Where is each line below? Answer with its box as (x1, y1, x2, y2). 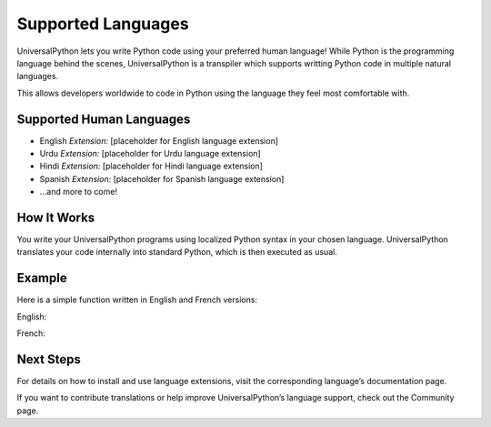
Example (16, 270, 67, 286)
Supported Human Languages (16, 111, 191, 127)
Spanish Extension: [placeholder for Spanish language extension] (39, 173, 285, 184)
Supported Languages (16, 14, 190, 34)
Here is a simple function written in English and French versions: (16, 294, 258, 305)
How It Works (16, 210, 95, 225)
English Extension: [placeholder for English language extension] (39, 135, 279, 146)
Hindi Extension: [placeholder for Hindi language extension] (39, 160, 264, 172)
